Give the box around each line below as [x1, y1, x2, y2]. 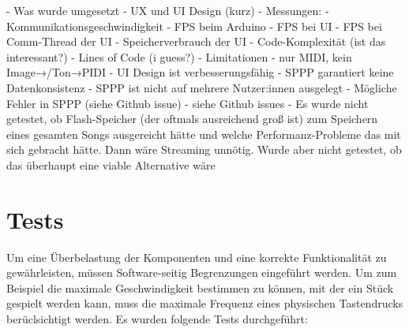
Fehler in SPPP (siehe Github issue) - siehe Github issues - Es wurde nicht [6, 95, 369, 111]
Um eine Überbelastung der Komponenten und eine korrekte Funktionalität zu [6, 248, 387, 265]
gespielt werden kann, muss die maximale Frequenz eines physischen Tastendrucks [6, 295, 403, 311]
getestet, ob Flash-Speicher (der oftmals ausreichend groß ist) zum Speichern [6, 110, 378, 127]
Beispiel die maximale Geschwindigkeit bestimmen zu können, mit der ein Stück [6, 279, 394, 296]
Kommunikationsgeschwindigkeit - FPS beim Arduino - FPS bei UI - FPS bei [6, 17, 382, 34]
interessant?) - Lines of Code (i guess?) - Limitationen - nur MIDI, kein [6, 48, 352, 65]
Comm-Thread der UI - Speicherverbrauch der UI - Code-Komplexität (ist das [6, 33, 386, 50]
